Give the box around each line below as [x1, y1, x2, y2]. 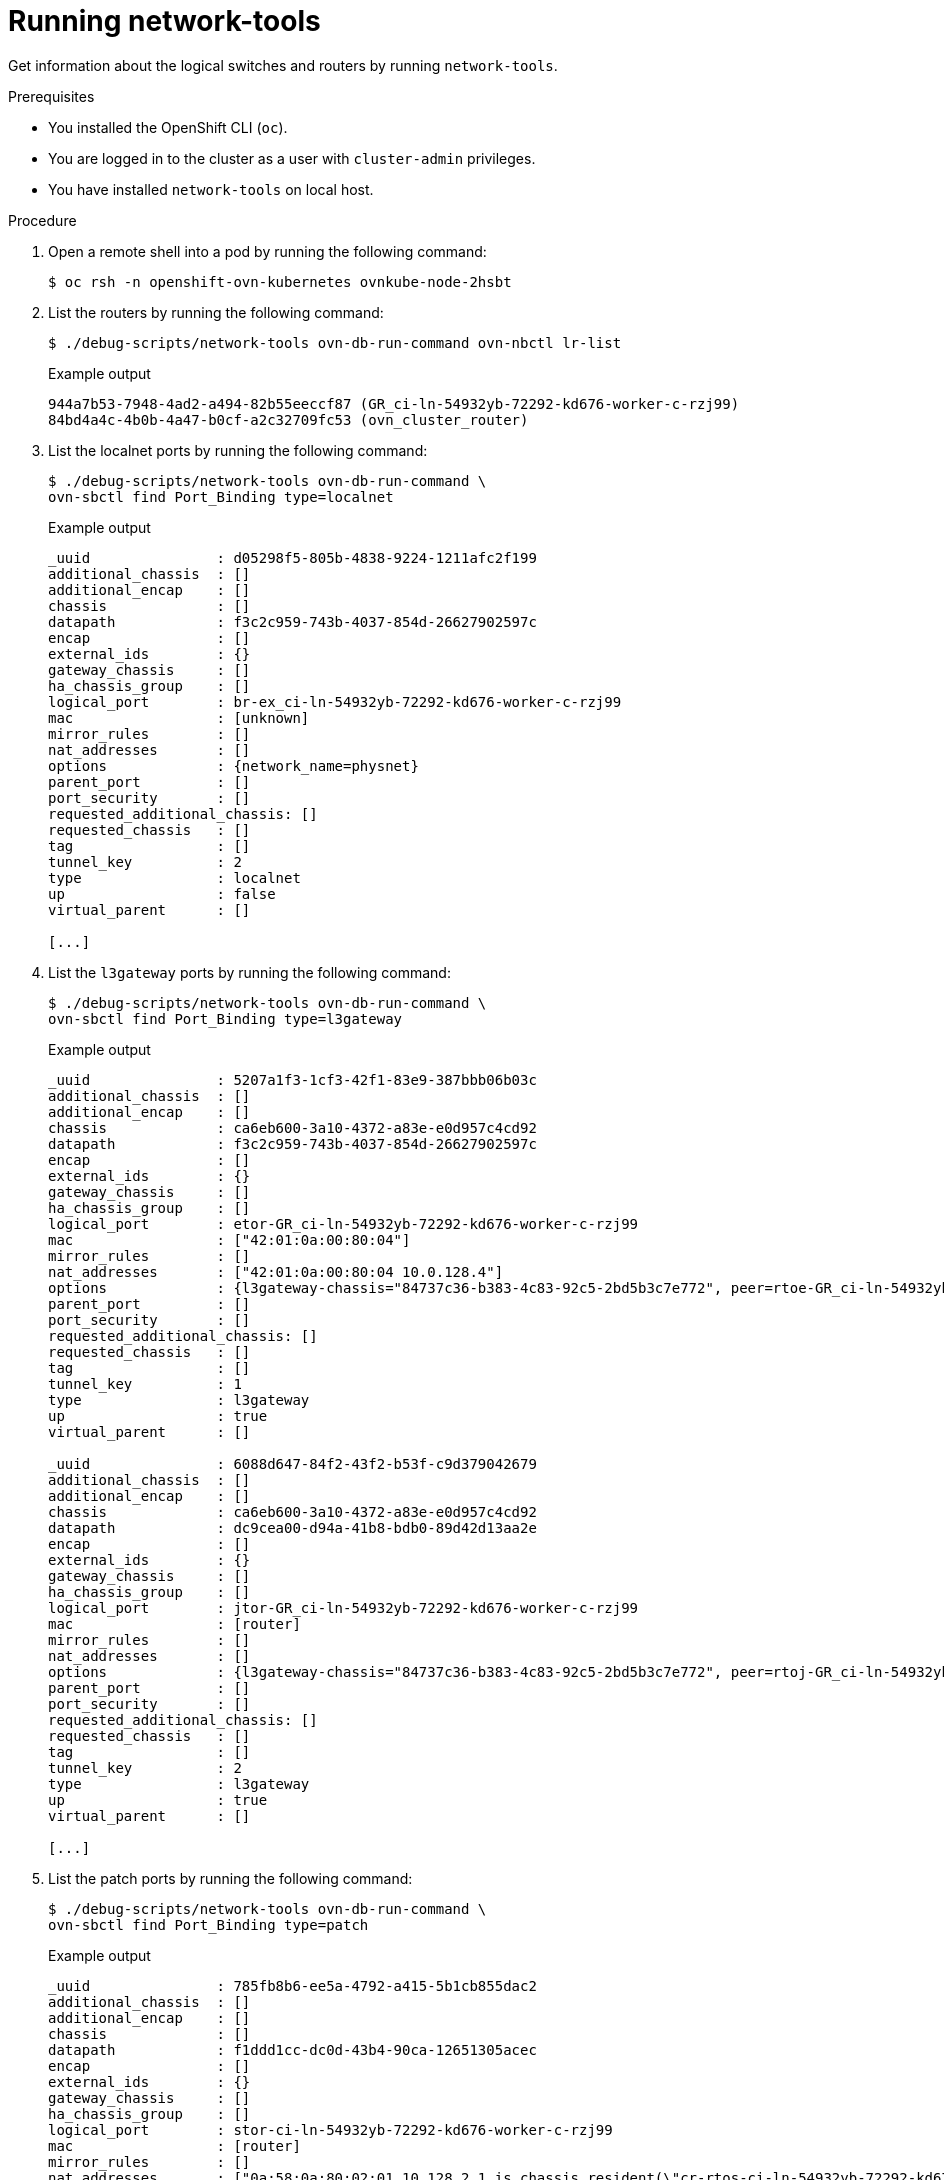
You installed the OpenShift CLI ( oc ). [48, 118, 288, 136]
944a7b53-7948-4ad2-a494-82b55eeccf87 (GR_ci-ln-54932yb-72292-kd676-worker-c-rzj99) [48, 395, 740, 412]
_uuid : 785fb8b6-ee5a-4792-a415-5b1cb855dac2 [48, 1977, 537, 1994]
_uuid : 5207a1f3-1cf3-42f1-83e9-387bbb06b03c [48, 1071, 537, 1088]
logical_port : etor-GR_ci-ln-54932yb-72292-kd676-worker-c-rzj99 [48, 1215, 639, 1232]
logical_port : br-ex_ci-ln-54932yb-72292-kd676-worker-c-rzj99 [48, 693, 622, 710]
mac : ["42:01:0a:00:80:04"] [48, 1231, 411, 1248]
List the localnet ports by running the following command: [48, 441, 428, 459]
